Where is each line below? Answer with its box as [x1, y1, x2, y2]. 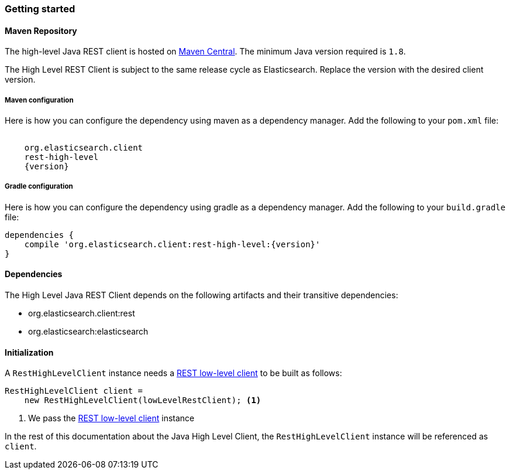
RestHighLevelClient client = [5, 386, 143, 396]
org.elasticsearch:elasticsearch [28, 326, 149, 336]
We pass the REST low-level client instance [28, 413, 195, 424]
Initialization [5, 347, 54, 357]
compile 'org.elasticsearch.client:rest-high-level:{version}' [24, 239, 321, 249]
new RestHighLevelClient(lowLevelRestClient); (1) [24, 395, 261, 405]
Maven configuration [5, 96, 74, 104]
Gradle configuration [5, 182, 73, 191]
